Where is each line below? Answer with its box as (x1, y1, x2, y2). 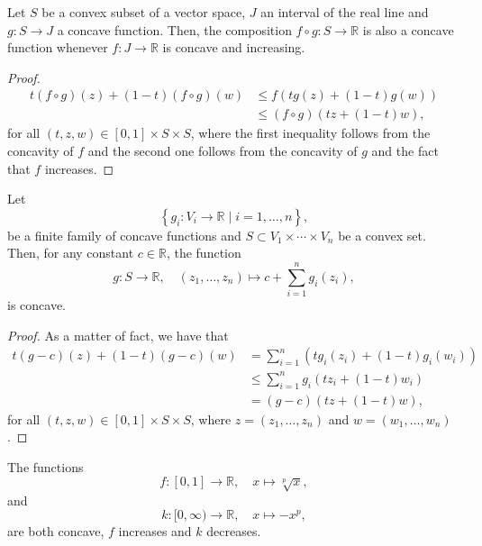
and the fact (371, 141, 439, 160)
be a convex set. (338, 225, 426, 244)
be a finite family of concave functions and (7, 225, 241, 244)
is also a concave (362, 20, 454, 39)
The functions (7, 457, 84, 476)
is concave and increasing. (162, 38, 305, 57)
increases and (118, 522, 192, 541)
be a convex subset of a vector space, (41, 3, 246, 21)
